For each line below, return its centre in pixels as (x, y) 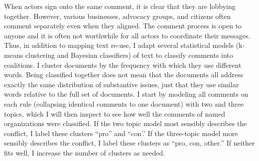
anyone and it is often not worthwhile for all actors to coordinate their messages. (127, 35)
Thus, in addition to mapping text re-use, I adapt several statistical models (119, 45)
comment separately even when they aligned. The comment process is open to (123, 26)
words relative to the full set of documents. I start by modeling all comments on (126, 94)
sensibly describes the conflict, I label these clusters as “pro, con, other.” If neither (129, 143)
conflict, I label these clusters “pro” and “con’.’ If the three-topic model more (121, 133)
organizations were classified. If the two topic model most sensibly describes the (126, 123)
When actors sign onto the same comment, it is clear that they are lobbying (120, 6)
